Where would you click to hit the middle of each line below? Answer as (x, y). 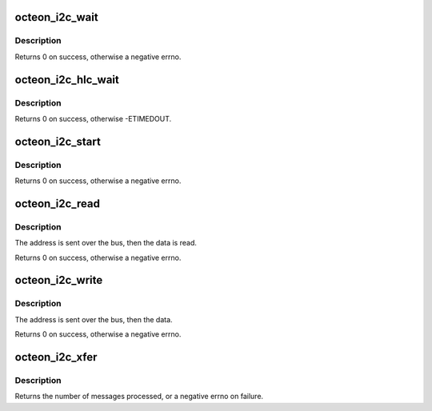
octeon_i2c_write (59, 280)
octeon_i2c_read (57, 204)
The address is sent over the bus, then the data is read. (106, 243)
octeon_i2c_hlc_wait (67, 80)
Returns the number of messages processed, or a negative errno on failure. (139, 397)
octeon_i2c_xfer (56, 357)
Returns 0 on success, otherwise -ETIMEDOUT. (93, 118)
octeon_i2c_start (58, 141)
